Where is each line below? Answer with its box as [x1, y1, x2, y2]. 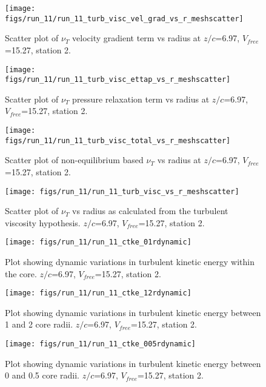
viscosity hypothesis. [5, 216, 81, 229]
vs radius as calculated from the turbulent [72, 204, 228, 217]
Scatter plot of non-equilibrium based [5, 153, 144, 166]
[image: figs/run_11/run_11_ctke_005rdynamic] [5, 340, 196, 349]
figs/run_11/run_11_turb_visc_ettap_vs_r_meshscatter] [5, 75, 231, 84]
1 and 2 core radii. [5, 318, 73, 331]
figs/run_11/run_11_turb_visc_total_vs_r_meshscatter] [5, 136, 231, 145]
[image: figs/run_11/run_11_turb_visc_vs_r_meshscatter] [5, 187, 239, 196]
